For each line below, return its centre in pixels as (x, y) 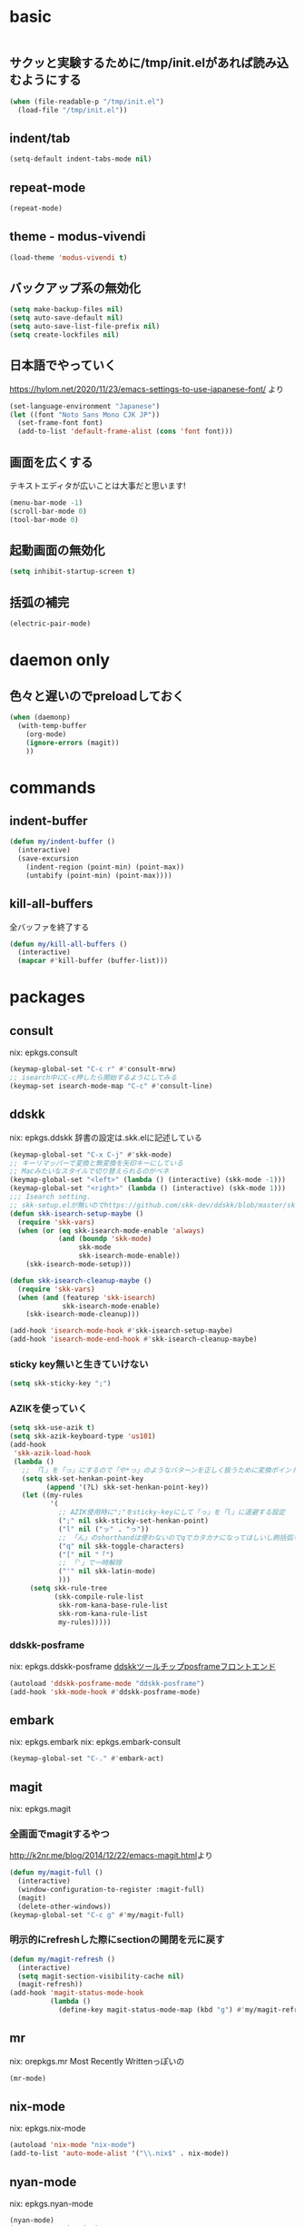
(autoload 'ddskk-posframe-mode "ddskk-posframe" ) (107, 1683)
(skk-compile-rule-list (99, 1596)
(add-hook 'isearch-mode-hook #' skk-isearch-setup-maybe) (121, 1331)
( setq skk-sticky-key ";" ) (60, 1384)
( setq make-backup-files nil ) (67, 310)
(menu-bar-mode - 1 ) (46, 503)
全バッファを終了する (49, 927)
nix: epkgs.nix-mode (48, 2128)
